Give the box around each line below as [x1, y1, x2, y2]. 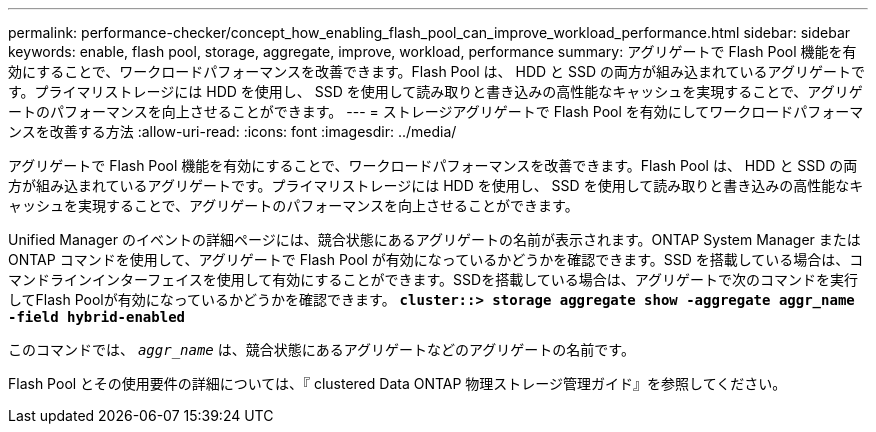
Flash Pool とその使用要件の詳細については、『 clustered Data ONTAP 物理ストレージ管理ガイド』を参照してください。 [8, 375, 787, 392]
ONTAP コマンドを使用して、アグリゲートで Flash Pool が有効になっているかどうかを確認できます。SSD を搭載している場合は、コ [8, 251, 864, 268]
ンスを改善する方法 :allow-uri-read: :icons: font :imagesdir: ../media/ [8, 123, 457, 140]
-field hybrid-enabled [8, 309, 186, 325]
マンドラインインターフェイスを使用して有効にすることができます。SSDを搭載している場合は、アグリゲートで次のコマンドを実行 [8, 271, 859, 288]
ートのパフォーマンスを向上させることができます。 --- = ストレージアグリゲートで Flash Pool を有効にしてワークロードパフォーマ [8, 103, 864, 120]
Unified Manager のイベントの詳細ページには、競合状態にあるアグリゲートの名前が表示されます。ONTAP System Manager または [8, 231, 861, 248]
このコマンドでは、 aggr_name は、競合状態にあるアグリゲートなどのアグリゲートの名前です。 [8, 341, 635, 358]
